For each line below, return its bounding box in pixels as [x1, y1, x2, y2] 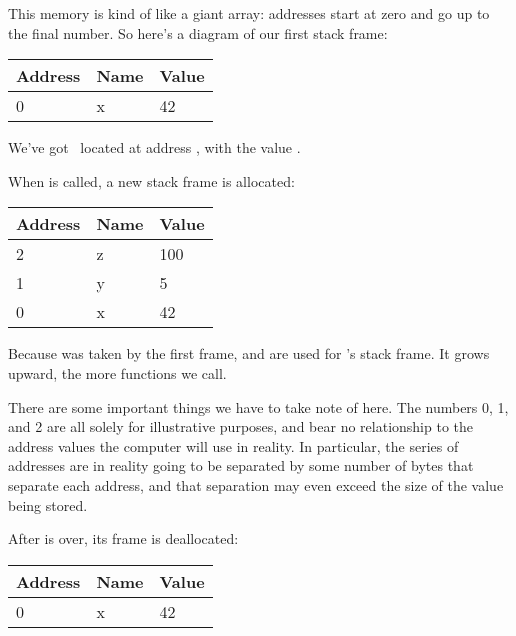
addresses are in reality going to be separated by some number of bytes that [8, 455, 474, 476]
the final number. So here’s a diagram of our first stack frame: [8, 22, 388, 43]
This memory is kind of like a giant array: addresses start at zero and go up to [8, 3, 490, 23]
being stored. [8, 494, 88, 515]
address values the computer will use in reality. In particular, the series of [8, 435, 459, 456]
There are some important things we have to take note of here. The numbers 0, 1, [8, 396, 509, 417]
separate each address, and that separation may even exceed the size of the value [8, 474, 504, 495]
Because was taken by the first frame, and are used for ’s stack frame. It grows [8, 343, 490, 364]
